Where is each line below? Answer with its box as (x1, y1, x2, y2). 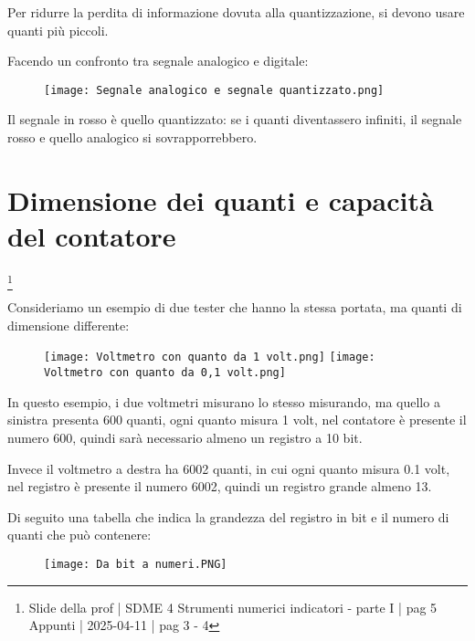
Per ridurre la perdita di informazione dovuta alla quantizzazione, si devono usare (7, 3, 465, 21)
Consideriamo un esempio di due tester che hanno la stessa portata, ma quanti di (7, 298, 462, 317)
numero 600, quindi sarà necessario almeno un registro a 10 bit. (7, 427, 363, 447)
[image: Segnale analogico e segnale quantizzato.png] (44, 83, 385, 97)
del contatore (7, 217, 176, 254)
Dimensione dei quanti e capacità (7, 181, 434, 218)
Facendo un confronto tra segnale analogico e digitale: (7, 51, 309, 70)
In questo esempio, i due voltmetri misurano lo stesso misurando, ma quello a (7, 392, 440, 411)
